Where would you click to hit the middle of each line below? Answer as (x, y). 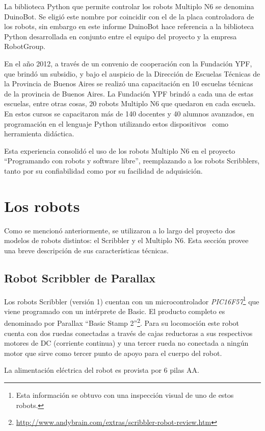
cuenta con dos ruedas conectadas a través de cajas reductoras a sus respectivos (128, 333)
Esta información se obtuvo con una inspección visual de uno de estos (125, 395)
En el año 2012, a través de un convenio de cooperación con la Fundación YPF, (128, 63)
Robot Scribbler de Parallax (80, 278)
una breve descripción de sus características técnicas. (86, 250)
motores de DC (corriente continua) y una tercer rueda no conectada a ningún (126, 343)
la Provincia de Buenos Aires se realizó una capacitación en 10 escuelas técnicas (129, 83)
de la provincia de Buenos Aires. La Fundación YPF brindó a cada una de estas (129, 93)
